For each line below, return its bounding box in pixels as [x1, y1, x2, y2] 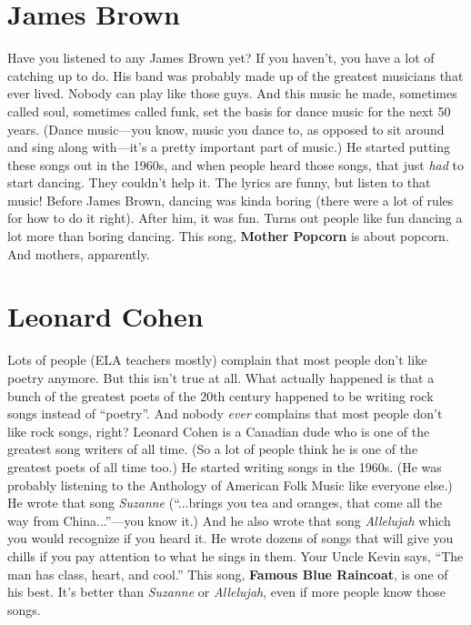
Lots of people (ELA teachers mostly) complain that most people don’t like [7, 350, 427, 369]
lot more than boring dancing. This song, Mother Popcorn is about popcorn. [7, 227, 449, 246]
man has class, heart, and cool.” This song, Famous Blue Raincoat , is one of [7, 564, 448, 583]
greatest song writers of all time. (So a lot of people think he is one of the [7, 439, 418, 459]
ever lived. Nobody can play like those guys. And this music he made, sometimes [7, 84, 457, 103]
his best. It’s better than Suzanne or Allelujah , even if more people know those [7, 582, 446, 601]
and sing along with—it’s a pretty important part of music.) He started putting [7, 137, 451, 156]
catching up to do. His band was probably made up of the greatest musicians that [7, 66, 464, 85]
